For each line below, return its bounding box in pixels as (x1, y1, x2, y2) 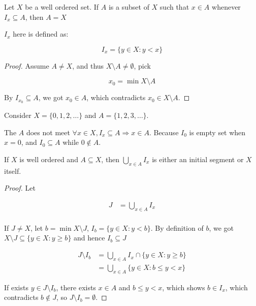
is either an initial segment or (152, 154, 244, 165)
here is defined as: (13, 28, 69, 39)
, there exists (56, 282, 96, 292)
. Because (149, 127, 179, 137)
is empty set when (189, 127, 246, 137)
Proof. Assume (4, 60, 49, 71)
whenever (212, 2, 241, 12)
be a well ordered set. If (25, 2, 99, 12)
